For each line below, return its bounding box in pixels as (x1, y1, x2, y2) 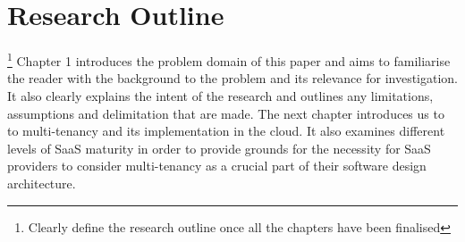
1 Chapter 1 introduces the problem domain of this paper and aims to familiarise (7, 49, 451, 70)
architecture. (7, 173, 76, 192)
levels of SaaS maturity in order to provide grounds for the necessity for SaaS (7, 138, 431, 157)
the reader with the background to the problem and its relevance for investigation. (7, 69, 459, 88)
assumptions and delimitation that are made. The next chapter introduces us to (7, 104, 444, 122)
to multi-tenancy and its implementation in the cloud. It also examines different (7, 121, 445, 140)
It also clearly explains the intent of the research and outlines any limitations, (7, 86, 434, 104)
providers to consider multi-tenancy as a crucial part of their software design (7, 156, 427, 175)
